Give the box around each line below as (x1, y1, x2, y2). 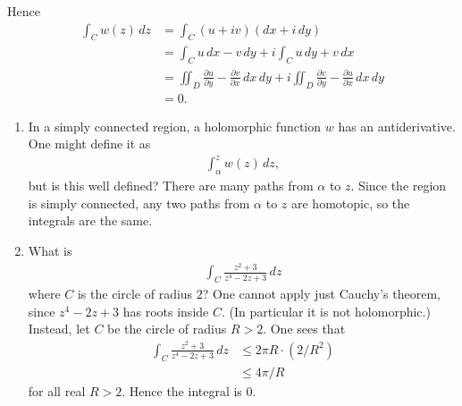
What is (28, 241, 72, 259)
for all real (28, 381, 86, 400)
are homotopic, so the (290, 193, 410, 212)
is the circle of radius (77, 284, 193, 303)
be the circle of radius (107, 319, 227, 338)
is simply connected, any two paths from (28, 193, 250, 212)
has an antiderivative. (338, 116, 456, 135)
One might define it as (28, 134, 151, 153)
